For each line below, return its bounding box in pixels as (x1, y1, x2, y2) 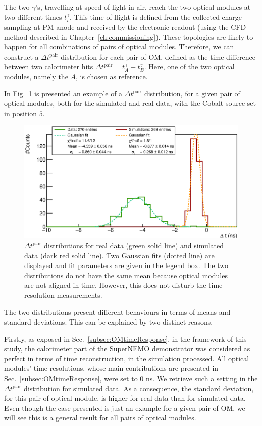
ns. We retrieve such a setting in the (145, 373, 258, 384)
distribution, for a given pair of (144, 88, 240, 98)
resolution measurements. (24, 289, 102, 300)
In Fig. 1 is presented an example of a (4, 88, 123, 98)
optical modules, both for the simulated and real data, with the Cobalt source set (4, 98, 256, 109)
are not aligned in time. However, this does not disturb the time (24, 280, 223, 290)
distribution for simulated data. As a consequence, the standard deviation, (24, 383, 254, 393)
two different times (4, 11, 62, 22)
